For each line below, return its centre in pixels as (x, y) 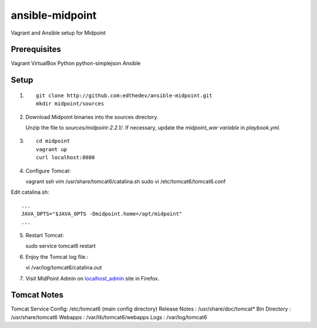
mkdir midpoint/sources (70, 104)
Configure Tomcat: (48, 170)
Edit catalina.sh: (30, 192)
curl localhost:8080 (65, 158)
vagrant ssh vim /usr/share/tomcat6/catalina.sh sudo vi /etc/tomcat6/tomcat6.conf (126, 181)
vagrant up (52, 149)
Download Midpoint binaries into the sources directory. (92, 117)
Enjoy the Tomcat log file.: (57, 257)
